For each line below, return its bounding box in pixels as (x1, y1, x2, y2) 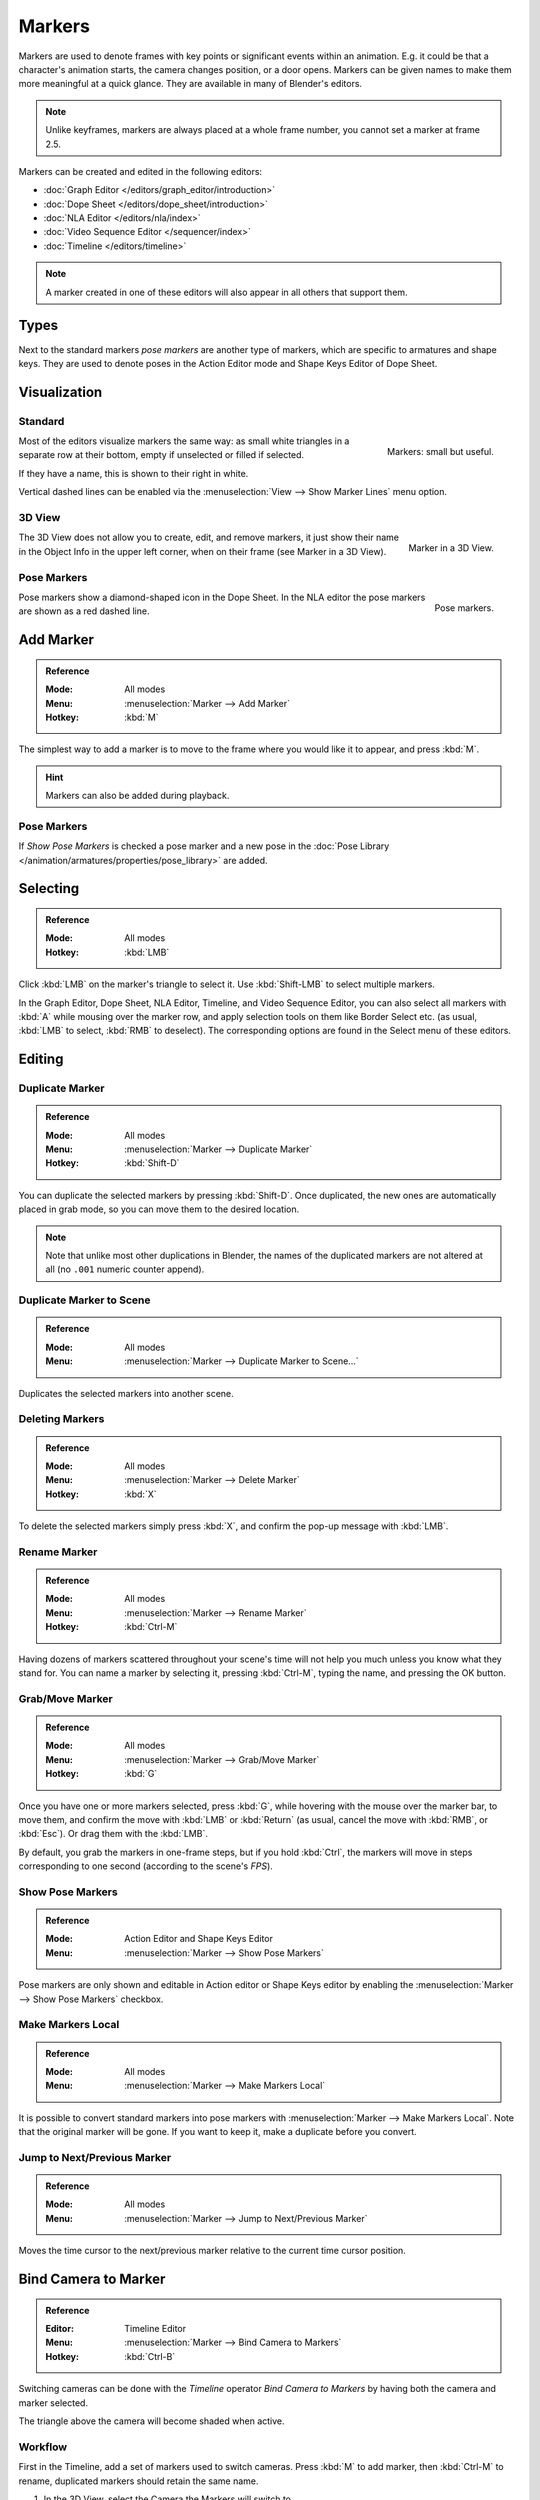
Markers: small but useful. (386, 445, 494, 457)
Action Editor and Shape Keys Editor (124, 1933, 274, 1945)
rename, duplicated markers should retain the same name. (18, 2475, 259, 2487)
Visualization (18, 383, 103, 400)
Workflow (18, 2440, 68, 2454)
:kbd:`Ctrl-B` (124, 2350, 176, 2362)
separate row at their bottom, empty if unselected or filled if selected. (18, 449, 305, 461)
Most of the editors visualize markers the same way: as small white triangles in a (18, 435, 350, 447)
